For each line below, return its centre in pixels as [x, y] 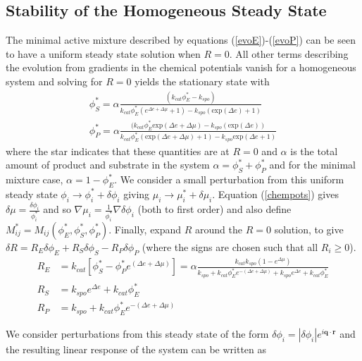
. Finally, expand [145, 229]
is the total [314, 151]
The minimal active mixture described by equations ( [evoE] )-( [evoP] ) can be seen [181, 40]
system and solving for [54, 81]
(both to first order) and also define [214, 209]
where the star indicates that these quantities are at [118, 151]
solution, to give [309, 229]
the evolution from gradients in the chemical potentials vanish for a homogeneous [181, 67]
